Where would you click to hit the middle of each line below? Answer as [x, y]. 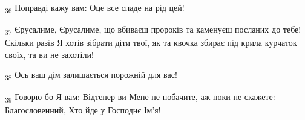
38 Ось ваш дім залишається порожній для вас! [91, 75]
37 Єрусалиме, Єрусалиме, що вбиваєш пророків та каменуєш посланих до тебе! [153, 30]
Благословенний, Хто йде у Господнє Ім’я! [83, 109]
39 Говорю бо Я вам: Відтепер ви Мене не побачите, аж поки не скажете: [140, 97]
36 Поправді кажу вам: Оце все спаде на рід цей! [95, 8]
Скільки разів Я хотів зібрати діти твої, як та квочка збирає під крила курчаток [151, 43]
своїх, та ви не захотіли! [49, 54]
